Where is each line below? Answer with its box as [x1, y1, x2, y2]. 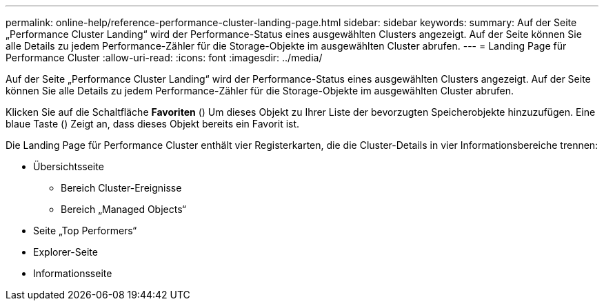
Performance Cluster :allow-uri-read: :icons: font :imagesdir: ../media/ [6, 52, 323, 63]
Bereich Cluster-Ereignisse [61, 182, 182, 194]
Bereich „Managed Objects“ [61, 203, 187, 215]
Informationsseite [33, 267, 112, 279]
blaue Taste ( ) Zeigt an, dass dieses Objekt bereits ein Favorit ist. [6, 118, 300, 130]
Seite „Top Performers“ [33, 225, 137, 236]
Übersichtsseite [33, 161, 104, 172]
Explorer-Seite [33, 246, 98, 258]
